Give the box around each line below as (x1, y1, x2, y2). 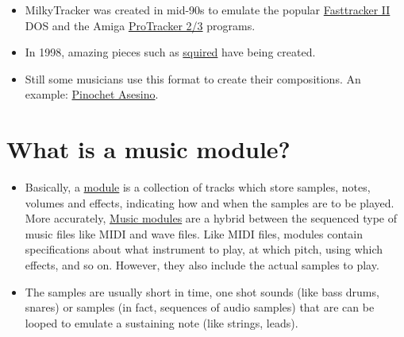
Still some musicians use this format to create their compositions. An (25, 70, 361, 87)
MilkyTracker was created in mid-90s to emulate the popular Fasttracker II (25, 2, 391, 17)
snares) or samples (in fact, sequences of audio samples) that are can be (25, 299, 375, 316)
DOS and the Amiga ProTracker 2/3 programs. (25, 17, 256, 33)
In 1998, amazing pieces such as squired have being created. (25, 44, 316, 60)
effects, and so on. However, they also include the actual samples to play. (25, 257, 379, 273)
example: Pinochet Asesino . (25, 86, 159, 103)
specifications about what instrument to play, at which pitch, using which (25, 241, 383, 258)
